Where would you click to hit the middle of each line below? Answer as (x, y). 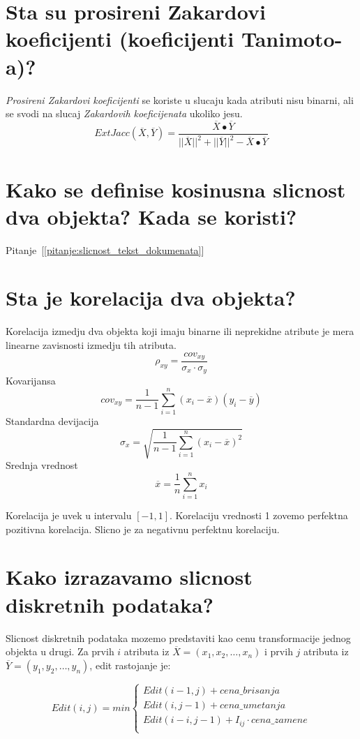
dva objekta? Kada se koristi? (151, 216)
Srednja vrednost (42, 465)
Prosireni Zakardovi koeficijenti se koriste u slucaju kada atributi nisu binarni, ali (180, 99)
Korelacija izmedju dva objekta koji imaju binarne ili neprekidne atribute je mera (180, 331)
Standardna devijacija (52, 421)
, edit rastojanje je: (130, 665)
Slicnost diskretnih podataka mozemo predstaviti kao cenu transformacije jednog (178, 637)
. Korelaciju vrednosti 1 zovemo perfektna (259, 515)
